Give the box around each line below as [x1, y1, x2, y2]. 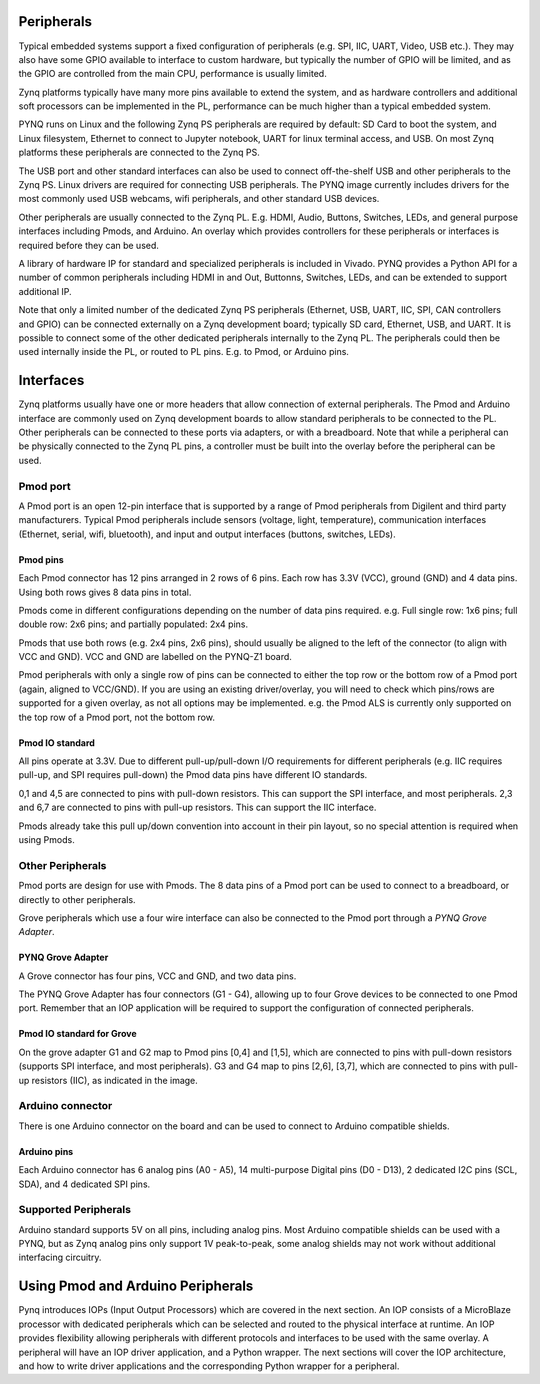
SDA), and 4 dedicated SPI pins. [18, 1178, 151, 1190]
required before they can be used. [18, 239, 160, 251]
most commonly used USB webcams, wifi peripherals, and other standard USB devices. [18, 193, 380, 205]
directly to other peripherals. [18, 893, 136, 905]
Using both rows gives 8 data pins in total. [18, 586, 192, 598]
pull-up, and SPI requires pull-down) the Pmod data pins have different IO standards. [18, 769, 368, 781]
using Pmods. [18, 833, 75, 845]
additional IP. [18, 285, 72, 297]
